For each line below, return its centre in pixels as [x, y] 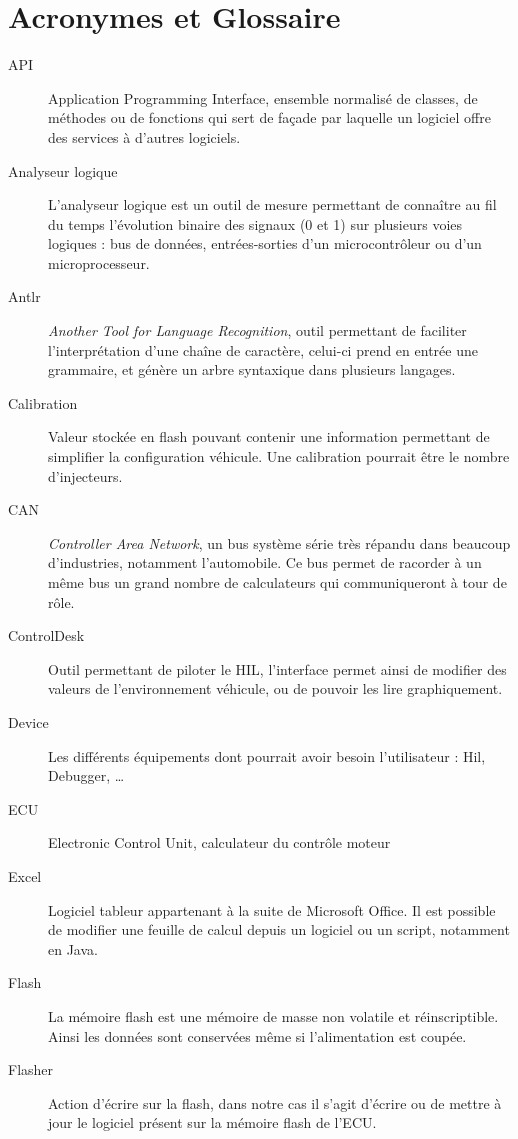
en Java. [73, 948]
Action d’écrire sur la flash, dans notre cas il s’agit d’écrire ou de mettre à [275, 1102]
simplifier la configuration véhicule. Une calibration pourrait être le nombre [279, 456]
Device [28, 721]
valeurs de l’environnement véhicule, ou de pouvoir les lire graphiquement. [275, 688]
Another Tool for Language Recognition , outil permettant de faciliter [257, 330]
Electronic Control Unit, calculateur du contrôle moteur [219, 842]
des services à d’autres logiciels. [144, 136]
